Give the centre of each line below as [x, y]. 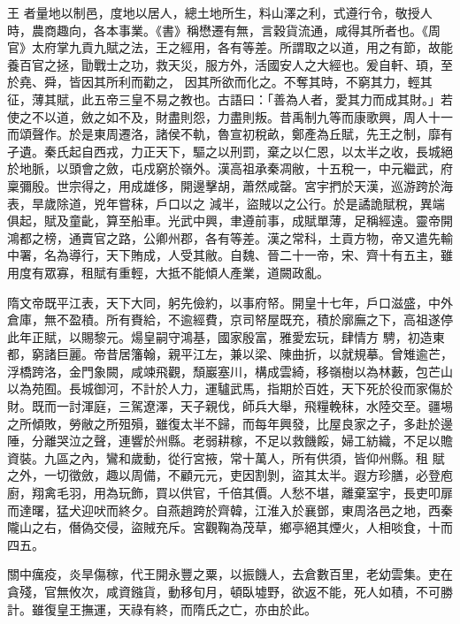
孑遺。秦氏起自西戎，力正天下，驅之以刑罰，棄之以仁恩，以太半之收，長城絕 [230, 151]
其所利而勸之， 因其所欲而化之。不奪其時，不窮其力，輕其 [263, 82]
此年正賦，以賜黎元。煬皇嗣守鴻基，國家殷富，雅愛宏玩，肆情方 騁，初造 [220, 336]
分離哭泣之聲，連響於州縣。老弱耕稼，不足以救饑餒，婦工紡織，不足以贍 [242, 441]
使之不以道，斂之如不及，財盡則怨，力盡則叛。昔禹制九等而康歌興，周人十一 [230, 116]
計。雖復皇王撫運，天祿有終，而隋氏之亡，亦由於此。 [162, 609]
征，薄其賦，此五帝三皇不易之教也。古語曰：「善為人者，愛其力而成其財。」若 [230, 99]
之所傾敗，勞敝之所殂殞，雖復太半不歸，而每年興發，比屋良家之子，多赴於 [224, 423]
